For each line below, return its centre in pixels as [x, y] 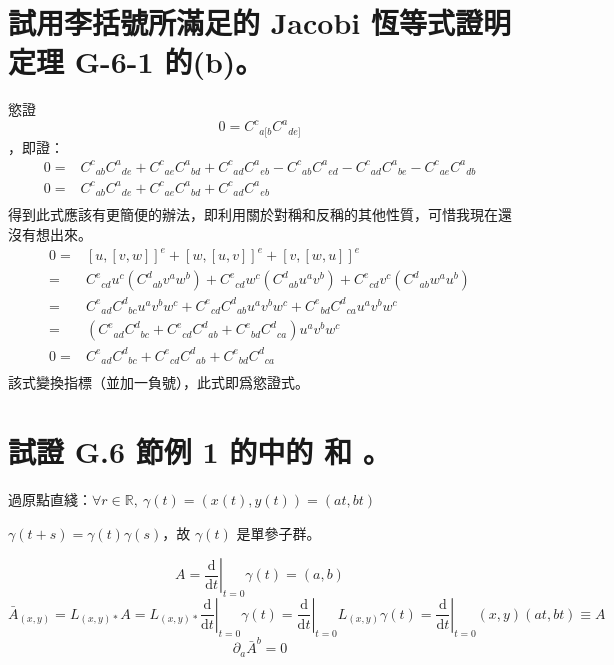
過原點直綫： [50, 498]
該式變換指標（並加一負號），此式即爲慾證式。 [158, 382]
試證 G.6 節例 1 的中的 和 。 [199, 451]
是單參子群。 [278, 532]
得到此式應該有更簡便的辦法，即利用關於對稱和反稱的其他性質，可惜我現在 [253, 214]
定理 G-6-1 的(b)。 [136, 61]
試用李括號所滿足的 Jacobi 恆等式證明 [259, 22]
